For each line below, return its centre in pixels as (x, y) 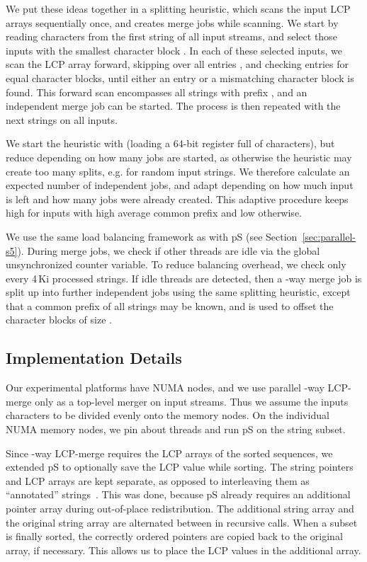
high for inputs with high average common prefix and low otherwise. (154, 213)
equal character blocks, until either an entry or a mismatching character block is (180, 78)
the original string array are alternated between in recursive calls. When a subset (182, 522)
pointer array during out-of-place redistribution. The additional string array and (180, 509)
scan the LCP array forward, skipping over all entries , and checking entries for (177, 64)
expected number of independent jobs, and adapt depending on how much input (180, 185)
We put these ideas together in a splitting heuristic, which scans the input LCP (178, 8)
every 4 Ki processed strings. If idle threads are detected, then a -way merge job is (184, 278)
